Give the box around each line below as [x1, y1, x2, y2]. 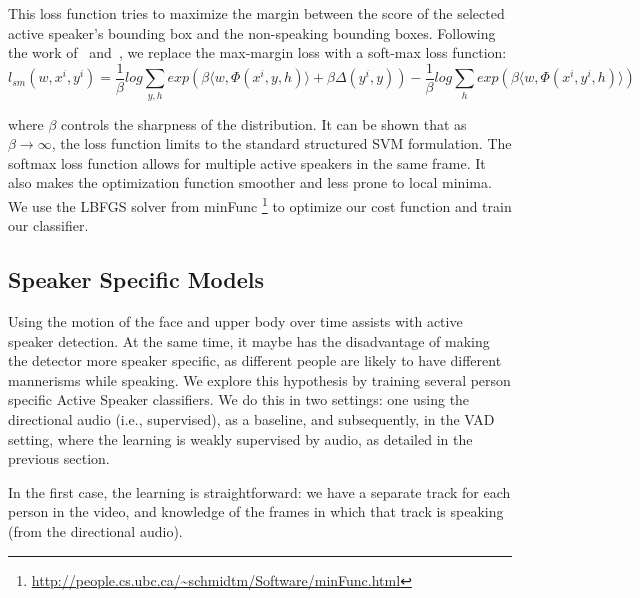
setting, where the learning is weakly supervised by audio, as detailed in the [8, 428, 473, 449]
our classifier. [8, 215, 89, 236]
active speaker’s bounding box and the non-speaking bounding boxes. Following [8, 22, 496, 43]
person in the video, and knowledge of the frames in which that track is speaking [8, 501, 504, 522]
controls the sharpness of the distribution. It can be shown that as [61, 113, 467, 134]
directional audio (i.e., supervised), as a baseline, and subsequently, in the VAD [8, 408, 495, 429]
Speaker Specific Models [8, 264, 265, 295]
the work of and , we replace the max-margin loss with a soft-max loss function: [8, 42, 507, 63]
